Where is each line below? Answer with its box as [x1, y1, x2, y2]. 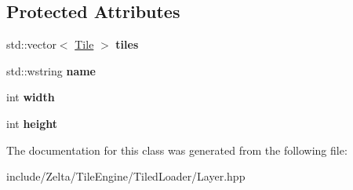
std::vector [6, 36, 56, 53]
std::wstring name [6, 62, 96, 79]
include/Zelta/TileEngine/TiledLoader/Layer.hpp [6, 168, 246, 185]
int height [6, 115, 58, 131]
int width [6, 89, 55, 105]
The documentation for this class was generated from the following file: [6, 141, 348, 158]
